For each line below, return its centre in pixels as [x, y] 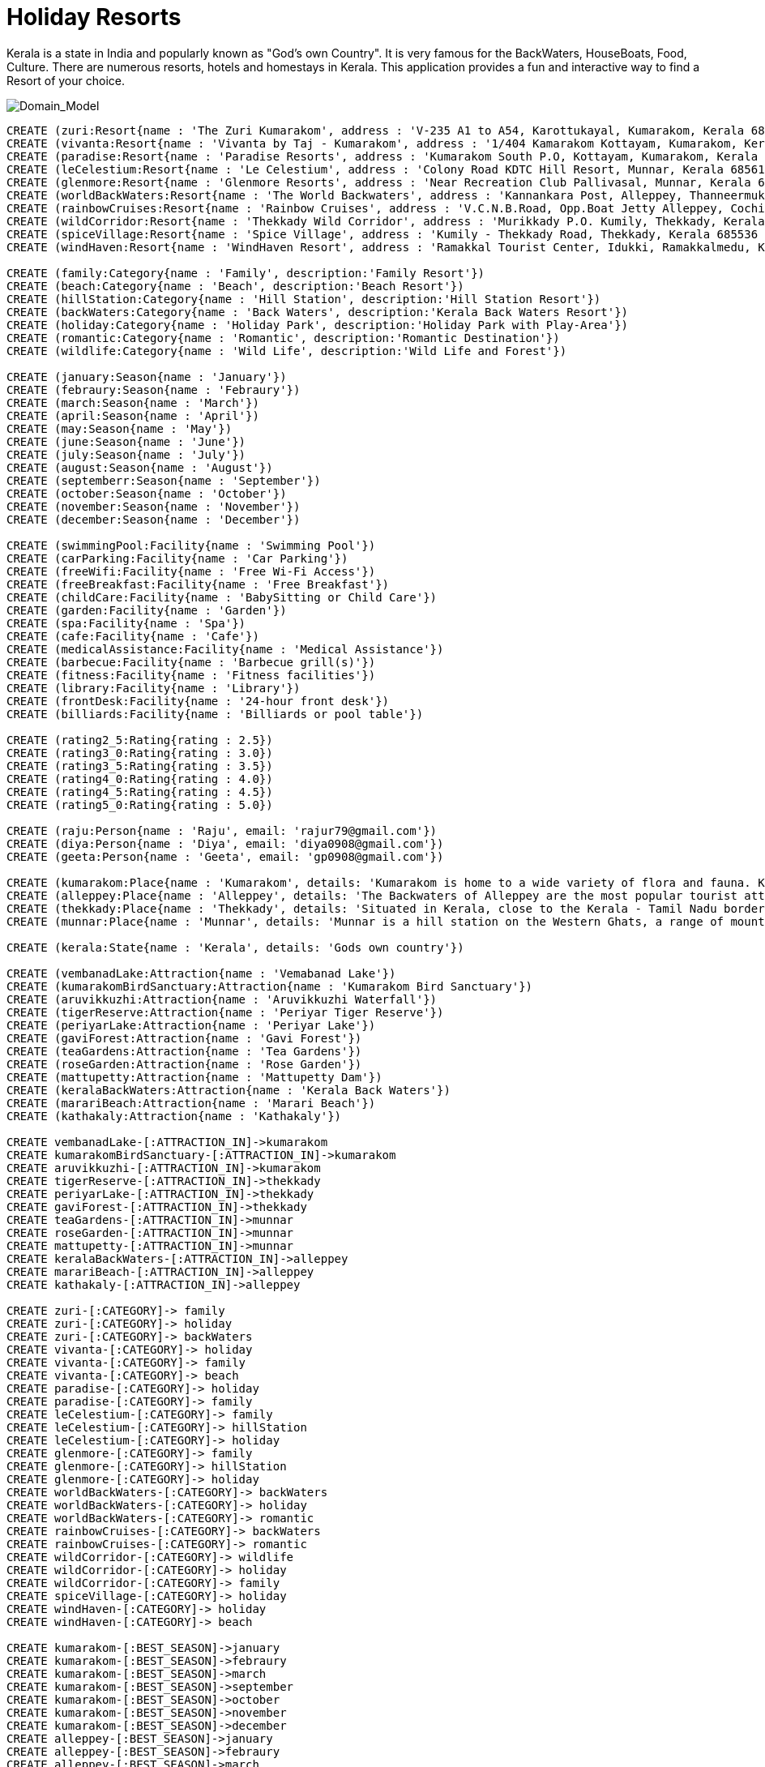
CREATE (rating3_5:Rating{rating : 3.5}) [140, 766]
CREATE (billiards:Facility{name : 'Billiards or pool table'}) [215, 714]
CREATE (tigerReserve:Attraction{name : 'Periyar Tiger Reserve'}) [225, 1012]
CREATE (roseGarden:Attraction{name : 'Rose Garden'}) [184, 1064]
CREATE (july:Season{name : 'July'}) [126, 454]
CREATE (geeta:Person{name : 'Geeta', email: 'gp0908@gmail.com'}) [225, 856]
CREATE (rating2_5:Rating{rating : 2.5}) [140, 740]
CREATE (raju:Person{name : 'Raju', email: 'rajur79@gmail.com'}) [222, 830]
